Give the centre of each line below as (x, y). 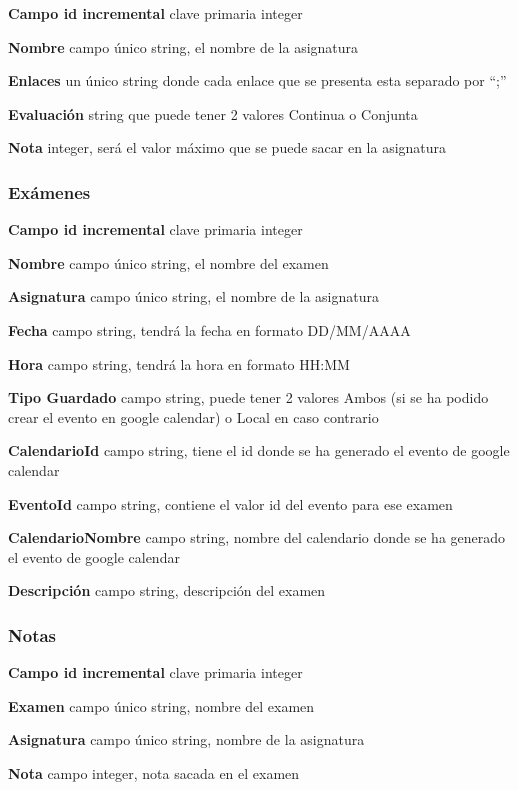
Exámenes (49, 191)
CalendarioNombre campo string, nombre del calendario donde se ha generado (257, 537)
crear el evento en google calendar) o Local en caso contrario (193, 416)
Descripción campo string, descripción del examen (167, 590)
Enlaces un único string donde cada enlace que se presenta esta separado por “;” (257, 80)
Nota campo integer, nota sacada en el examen (154, 772)
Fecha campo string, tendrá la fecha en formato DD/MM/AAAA (209, 329)
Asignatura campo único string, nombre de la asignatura (186, 739)
